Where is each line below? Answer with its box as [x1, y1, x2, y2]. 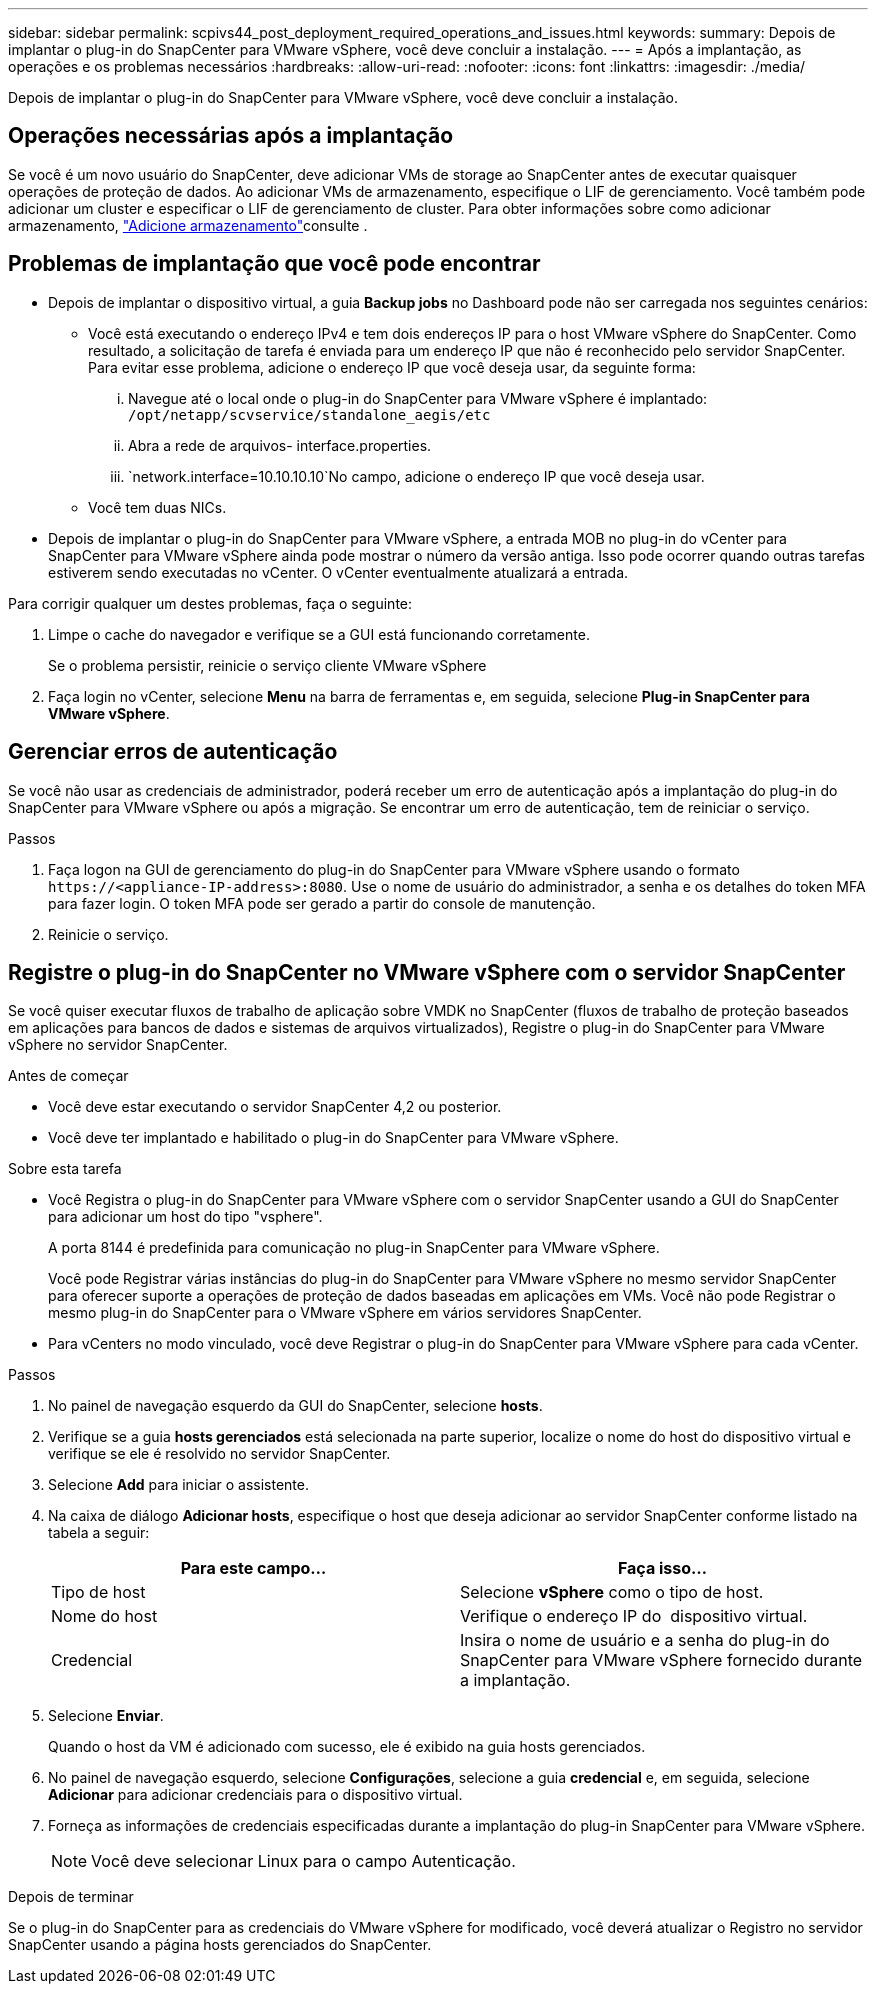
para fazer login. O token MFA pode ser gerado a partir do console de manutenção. [48, 894, 596, 912]
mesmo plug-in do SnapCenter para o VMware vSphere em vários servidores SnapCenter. [48, 1304, 642, 1322]
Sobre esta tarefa [8, 1160, 122, 1178]
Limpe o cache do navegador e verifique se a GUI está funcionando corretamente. [48, 625, 590, 643]
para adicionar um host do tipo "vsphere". [48, 1208, 323, 1226]
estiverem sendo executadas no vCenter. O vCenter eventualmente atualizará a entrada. [48, 563, 629, 581]
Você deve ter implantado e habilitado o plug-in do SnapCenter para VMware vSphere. [48, 1129, 619, 1147]
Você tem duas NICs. [88, 498, 227, 516]
